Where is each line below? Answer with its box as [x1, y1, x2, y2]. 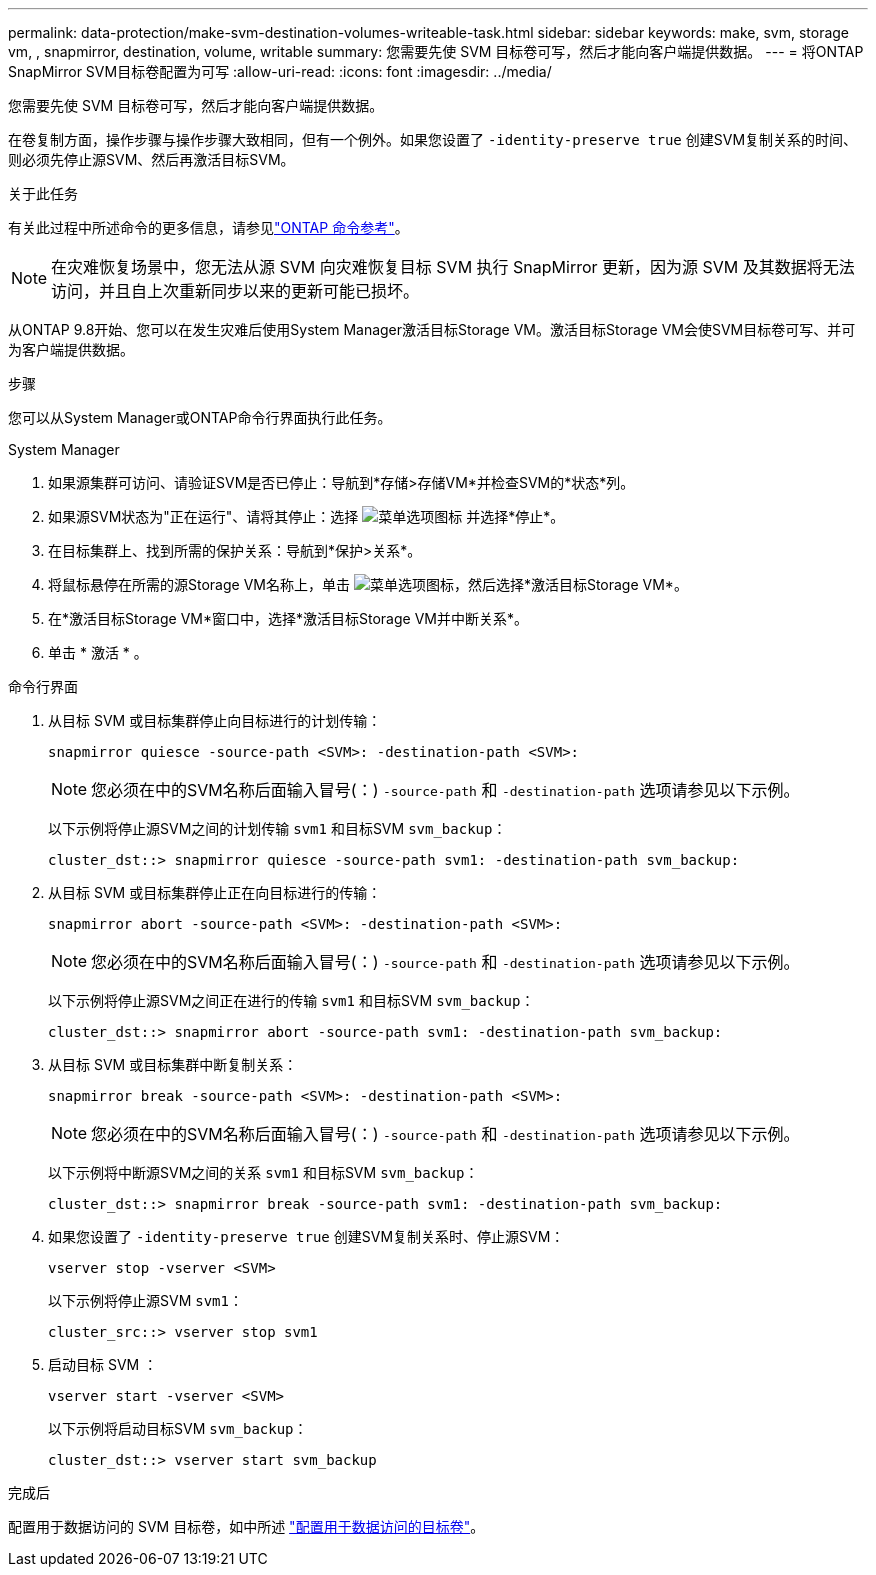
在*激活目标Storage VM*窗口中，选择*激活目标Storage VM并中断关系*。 [48, 610, 528, 627]
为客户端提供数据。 [8, 341, 134, 358]
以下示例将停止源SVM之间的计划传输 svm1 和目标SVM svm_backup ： [48, 820, 507, 837]
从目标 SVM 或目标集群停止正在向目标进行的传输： [48, 884, 382, 901]
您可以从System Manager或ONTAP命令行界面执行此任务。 [8, 409, 392, 426]
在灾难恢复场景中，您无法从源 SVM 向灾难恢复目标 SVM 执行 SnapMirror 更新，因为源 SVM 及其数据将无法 [51, 257, 855, 277]
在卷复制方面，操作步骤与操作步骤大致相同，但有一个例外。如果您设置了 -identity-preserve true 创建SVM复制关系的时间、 [8, 131, 858, 148]
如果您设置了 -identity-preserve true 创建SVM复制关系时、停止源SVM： [48, 1228, 565, 1245]
